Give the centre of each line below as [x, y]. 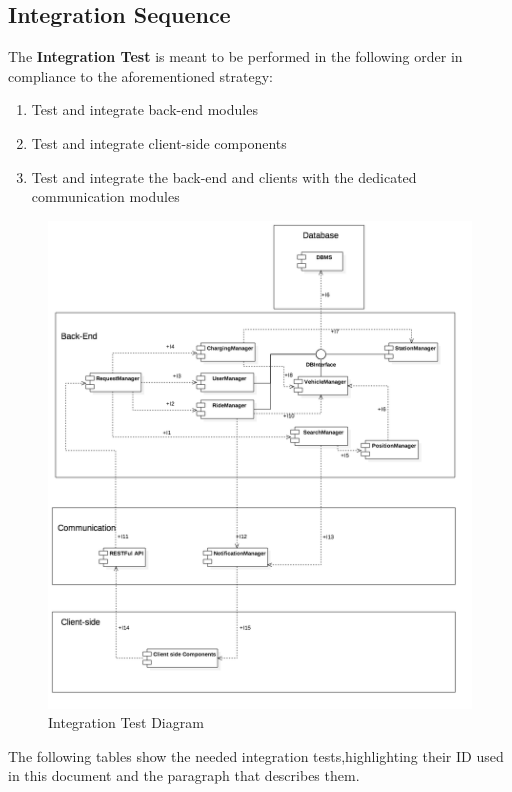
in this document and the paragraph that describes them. [184, 775]
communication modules [105, 196]
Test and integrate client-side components [159, 142]
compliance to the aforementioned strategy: [140, 75]
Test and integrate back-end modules [144, 109]
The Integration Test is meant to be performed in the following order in [235, 56]
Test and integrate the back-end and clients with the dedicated [224, 176]
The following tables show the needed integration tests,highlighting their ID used [256, 755]
